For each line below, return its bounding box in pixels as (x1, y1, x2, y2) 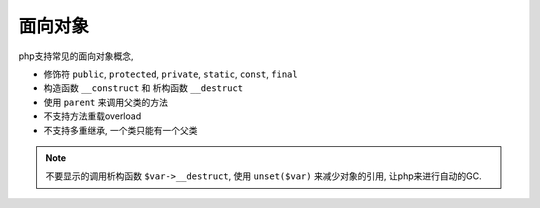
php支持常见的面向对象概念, (18, 50, 134, 62)
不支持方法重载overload (43, 110, 142, 122)
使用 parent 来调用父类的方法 (43, 96, 169, 108)
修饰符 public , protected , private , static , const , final (43, 68, 299, 80)
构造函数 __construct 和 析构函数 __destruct (43, 82, 244, 94)
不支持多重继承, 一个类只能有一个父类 (43, 124, 198, 136)
